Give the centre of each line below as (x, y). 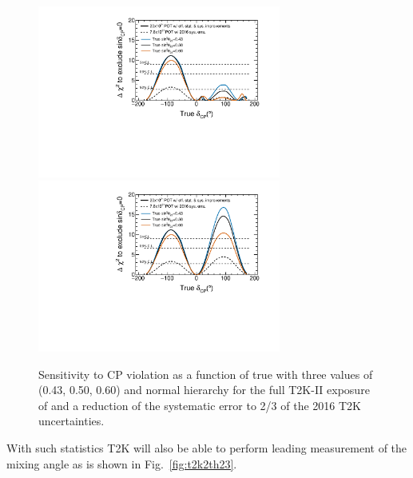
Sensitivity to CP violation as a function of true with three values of (206, 374)
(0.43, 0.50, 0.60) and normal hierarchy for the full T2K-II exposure (204, 390)
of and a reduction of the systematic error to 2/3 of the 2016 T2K (200, 405)
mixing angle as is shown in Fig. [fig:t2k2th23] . (122, 463)
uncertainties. (71, 421)
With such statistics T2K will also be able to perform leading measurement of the (207, 447)
